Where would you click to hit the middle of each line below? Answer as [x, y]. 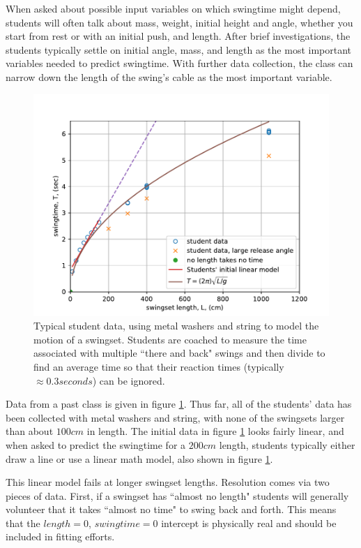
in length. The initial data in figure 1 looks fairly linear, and [215, 431]
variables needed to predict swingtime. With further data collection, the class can [179, 63]
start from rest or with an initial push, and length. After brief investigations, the [178, 36]
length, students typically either [287, 444]
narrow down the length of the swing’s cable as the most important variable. [169, 76]
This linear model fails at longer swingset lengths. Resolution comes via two [168, 482]
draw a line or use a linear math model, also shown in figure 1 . [139, 458]
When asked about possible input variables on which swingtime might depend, [173, 8]
